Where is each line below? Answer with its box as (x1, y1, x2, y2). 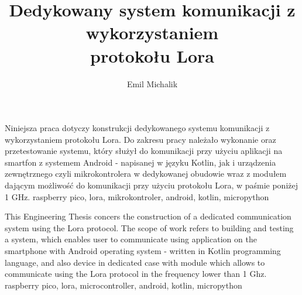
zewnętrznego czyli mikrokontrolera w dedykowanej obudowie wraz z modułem (5, 167, 287, 180)
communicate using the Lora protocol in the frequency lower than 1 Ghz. (5, 267, 267, 280)
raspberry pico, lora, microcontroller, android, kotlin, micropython (5, 279, 242, 291)
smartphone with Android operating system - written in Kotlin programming (5, 245, 281, 257)
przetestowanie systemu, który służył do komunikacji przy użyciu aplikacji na (5, 145, 283, 157)
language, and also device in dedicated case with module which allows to (5, 256, 265, 268)
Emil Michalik (126, 77, 178, 90)
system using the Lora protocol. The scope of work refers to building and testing (5, 221, 294, 234)
